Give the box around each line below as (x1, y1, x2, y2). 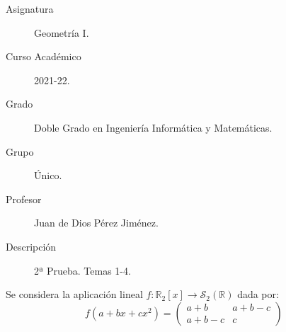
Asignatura (6, 1, 54, 16)
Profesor (6, 191, 42, 206)
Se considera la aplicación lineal (6, 287, 143, 302)
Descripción (6, 239, 57, 253)
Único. (34, 168, 62, 183)
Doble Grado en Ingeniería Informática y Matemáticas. (34, 120, 273, 134)
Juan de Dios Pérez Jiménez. (34, 215, 159, 230)
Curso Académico (6, 49, 81, 64)
